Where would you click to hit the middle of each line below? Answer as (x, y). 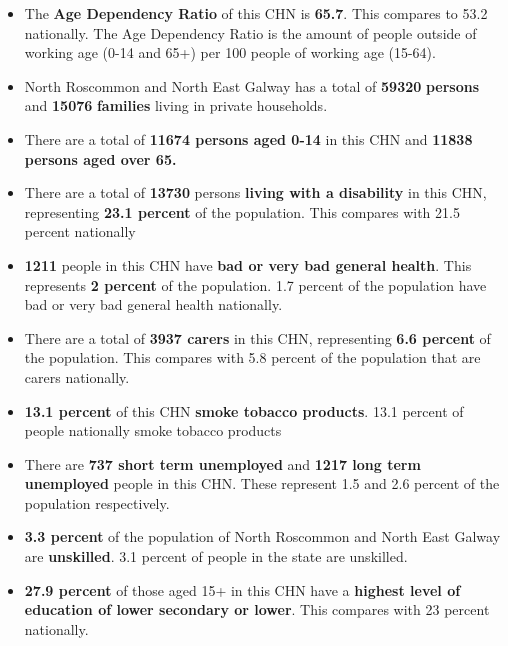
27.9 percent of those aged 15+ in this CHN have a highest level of (242, 589)
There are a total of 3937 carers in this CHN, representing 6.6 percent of (257, 337)
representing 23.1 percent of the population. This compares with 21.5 (242, 211)
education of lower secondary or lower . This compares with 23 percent (257, 609)
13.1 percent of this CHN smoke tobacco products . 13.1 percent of (244, 410)
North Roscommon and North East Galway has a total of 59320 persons (252, 85)
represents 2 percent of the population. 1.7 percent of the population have (255, 284)
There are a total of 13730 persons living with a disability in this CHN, (255, 192)
